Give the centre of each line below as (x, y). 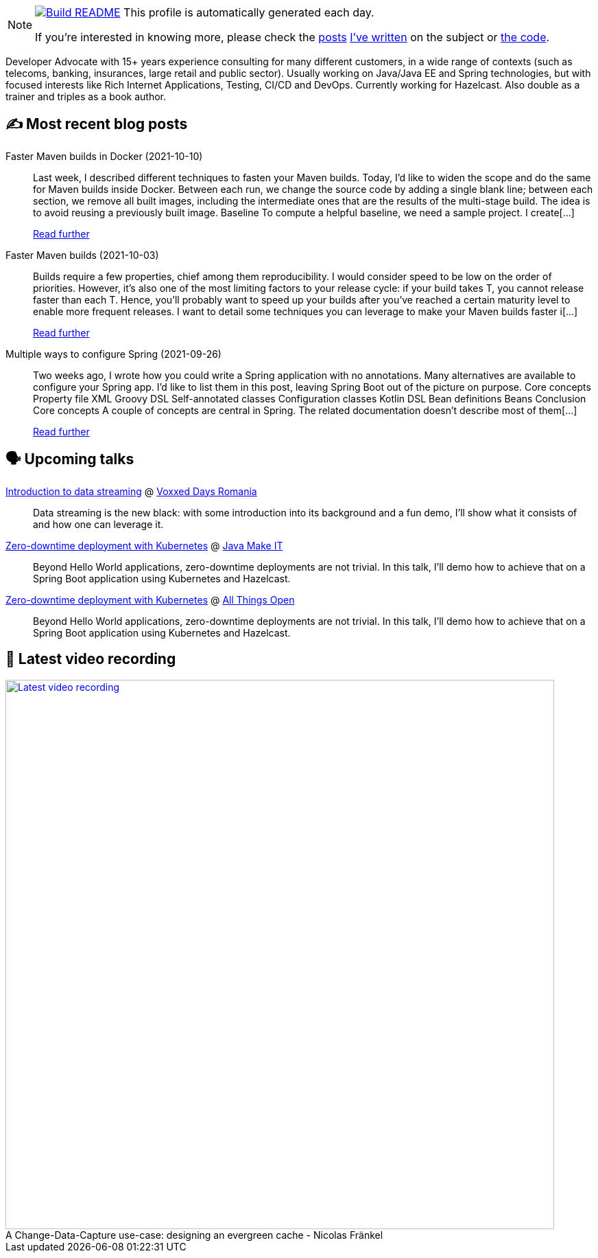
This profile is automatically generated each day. (249, 12)
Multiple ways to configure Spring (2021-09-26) (113, 354)
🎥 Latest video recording (91, 659)
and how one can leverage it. (98, 524)
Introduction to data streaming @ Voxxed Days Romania (131, 491)
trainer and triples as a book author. (86, 96)
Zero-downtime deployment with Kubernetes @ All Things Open (150, 599)
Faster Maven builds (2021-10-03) (82, 255)
